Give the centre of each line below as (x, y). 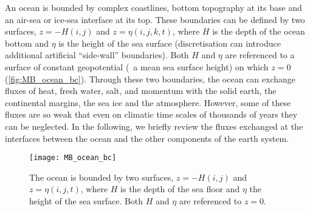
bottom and (27, 43)
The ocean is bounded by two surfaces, (102, 177)
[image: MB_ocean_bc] (73, 158)
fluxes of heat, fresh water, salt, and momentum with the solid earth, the (141, 91)
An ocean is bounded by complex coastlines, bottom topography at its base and (153, 7)
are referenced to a (260, 55)
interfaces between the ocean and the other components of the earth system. (147, 138)
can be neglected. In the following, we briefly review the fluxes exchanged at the (154, 126)
